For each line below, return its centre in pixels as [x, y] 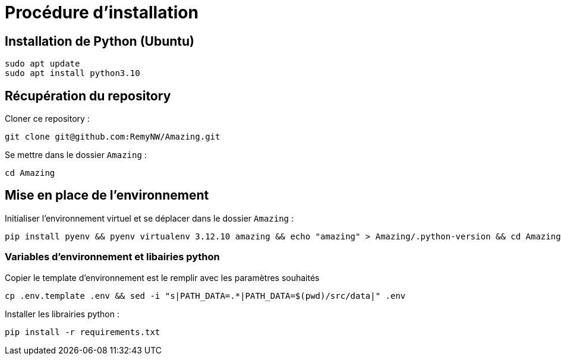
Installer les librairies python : [62, 314]
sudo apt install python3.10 [73, 73]
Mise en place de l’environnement [107, 195]
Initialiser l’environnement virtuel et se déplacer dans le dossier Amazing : [149, 218]
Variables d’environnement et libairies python [112, 257]
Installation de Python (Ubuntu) [100, 41]
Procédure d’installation [102, 12]
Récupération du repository [88, 96]
